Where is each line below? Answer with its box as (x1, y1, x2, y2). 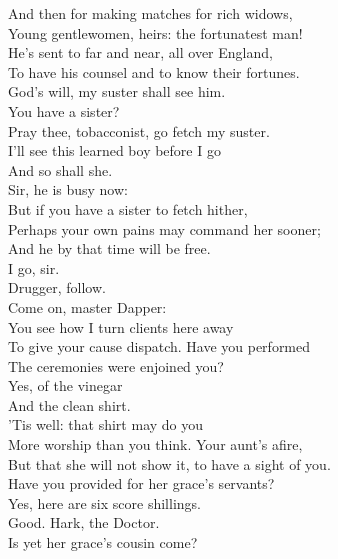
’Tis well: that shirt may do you (8, 414, 204, 435)
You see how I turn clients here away (8, 316, 234, 337)
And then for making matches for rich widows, (8, 3, 293, 23)
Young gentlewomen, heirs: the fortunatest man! (8, 22, 303, 43)
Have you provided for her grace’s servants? (8, 473, 275, 494)
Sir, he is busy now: (8, 179, 128, 200)
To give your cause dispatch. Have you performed (8, 336, 311, 357)
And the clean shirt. (8, 394, 131, 415)
